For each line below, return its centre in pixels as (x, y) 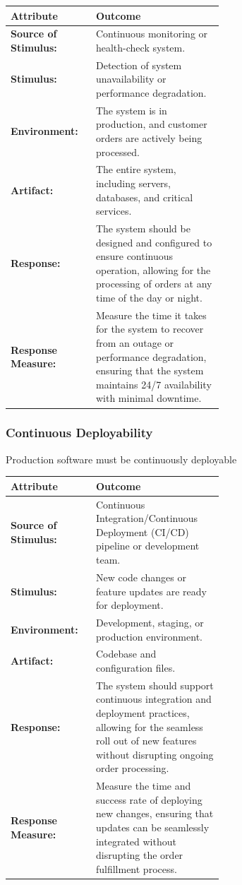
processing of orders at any (154, 284)
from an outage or (135, 343)
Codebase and (126, 654)
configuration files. (135, 667)
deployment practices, (143, 713)
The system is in (131, 110)
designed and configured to (154, 242)
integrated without (136, 841)
